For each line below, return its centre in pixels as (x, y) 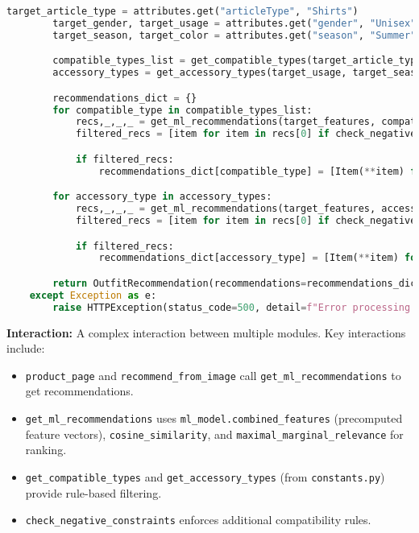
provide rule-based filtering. (93, 492)
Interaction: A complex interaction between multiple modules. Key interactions (206, 332)
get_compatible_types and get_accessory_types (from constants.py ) (205, 476)
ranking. (46, 450)
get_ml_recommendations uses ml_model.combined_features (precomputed (214, 418)
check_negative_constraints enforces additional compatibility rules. (198, 520)
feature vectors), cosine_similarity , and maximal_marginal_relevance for (214, 434)
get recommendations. (79, 391)
